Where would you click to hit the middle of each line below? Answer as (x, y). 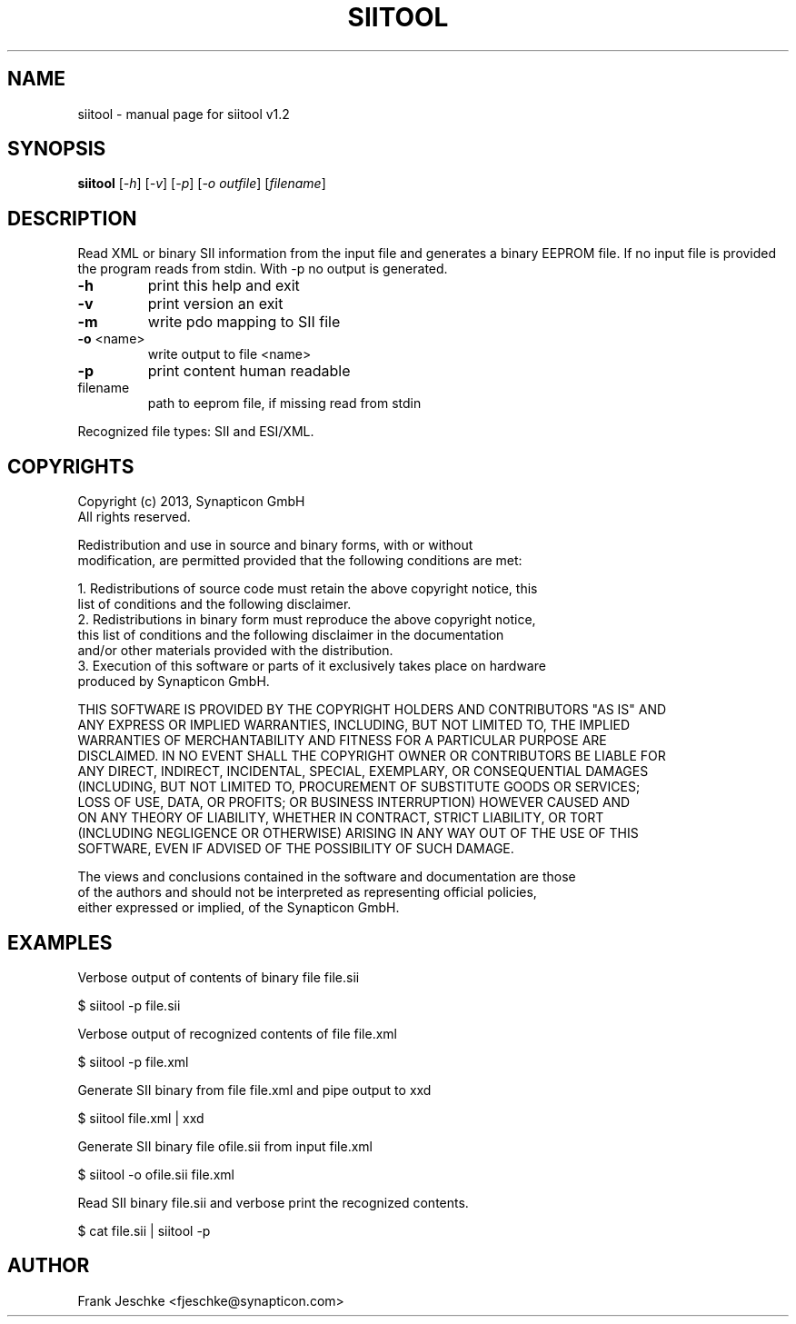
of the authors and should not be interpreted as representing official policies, (307, 892)
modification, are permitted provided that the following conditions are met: (300, 561)
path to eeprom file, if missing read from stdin (284, 403)
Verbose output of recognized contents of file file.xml (237, 1033)
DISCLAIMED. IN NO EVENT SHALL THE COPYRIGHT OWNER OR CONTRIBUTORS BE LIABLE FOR (372, 756)
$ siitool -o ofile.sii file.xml (156, 1174)
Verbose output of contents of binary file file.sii (219, 977)
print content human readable (249, 371)
